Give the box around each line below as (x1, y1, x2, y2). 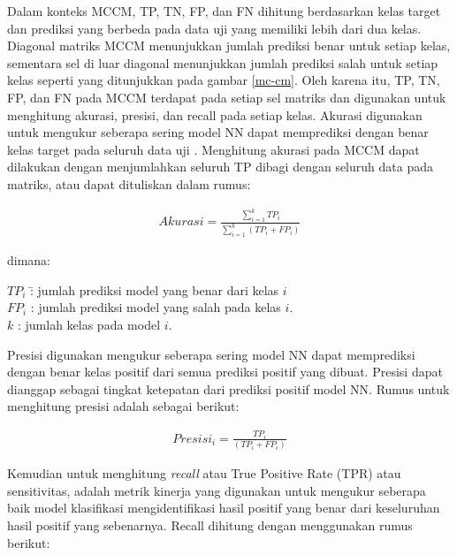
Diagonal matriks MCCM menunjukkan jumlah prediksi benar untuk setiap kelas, (7, 36, 451, 55)
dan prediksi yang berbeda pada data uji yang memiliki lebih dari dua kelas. (7, 19, 422, 37)
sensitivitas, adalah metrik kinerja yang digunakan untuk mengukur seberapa (7, 481, 426, 499)
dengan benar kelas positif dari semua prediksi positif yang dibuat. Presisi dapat (7, 362, 443, 381)
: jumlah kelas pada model (17, 316, 161, 333)
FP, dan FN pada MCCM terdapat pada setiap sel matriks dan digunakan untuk (7, 87, 446, 106)
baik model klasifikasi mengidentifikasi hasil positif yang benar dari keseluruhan (7, 498, 440, 517)
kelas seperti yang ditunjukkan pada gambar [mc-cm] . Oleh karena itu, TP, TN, (7, 71, 440, 89)
